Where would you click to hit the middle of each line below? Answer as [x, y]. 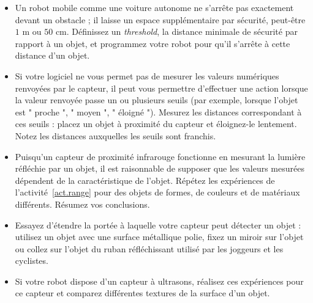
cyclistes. [32, 261]
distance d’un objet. [52, 55]
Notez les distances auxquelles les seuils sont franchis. [115, 135]
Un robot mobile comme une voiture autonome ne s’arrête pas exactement [154, 7]
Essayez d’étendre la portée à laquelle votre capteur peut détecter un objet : [158, 225]
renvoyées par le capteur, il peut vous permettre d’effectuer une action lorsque [161, 88]
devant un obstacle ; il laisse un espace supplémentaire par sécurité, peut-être [160, 19]
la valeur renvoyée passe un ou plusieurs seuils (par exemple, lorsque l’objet [156, 100]
